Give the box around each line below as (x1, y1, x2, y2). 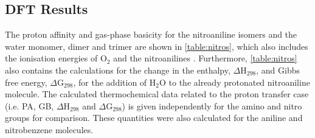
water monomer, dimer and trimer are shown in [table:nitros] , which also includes (5, 40, 308, 52)
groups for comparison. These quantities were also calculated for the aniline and (5, 111, 303, 124)
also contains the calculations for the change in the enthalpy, (5, 63, 230, 76)
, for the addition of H (73, 75, 156, 88)
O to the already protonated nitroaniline (159, 75, 310, 88)
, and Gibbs (256, 63, 300, 76)
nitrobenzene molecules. (5, 123, 94, 136)
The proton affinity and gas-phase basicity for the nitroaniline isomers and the (5, 28, 297, 41)
